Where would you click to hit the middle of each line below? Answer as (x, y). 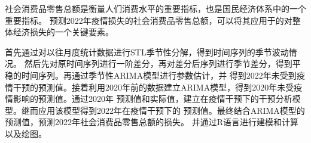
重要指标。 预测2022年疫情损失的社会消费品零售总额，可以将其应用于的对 (149, 20)
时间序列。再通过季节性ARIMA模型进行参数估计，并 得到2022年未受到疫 (163, 75)
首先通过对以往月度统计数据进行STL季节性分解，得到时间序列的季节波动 (147, 52)
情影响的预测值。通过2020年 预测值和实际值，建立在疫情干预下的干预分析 (149, 99)
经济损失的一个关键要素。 (63, 32)
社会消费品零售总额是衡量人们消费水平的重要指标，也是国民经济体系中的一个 (155, 8)
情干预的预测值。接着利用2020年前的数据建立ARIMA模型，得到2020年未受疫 (154, 87)
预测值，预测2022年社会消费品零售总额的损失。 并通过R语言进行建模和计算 (152, 122)
